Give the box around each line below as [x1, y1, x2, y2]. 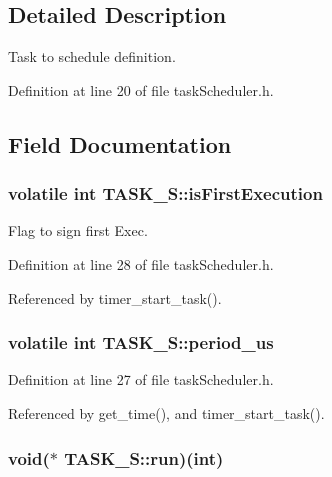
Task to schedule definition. [8, 46, 176, 67]
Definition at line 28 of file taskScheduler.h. [8, 253, 274, 274]
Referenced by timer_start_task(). [8, 287, 222, 308]
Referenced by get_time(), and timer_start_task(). [8, 402, 325, 423]
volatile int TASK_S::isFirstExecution [8, 181, 323, 206]
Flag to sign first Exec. [8, 220, 148, 241]
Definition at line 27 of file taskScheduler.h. [8, 369, 274, 390]
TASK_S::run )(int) [64, 445, 224, 470]
